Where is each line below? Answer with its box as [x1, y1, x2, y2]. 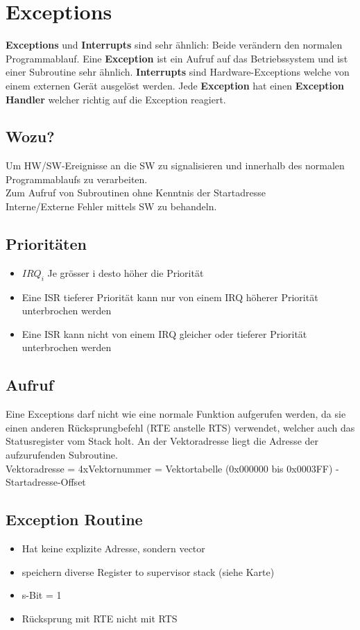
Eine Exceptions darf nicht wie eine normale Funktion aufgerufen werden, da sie [6, 407, 346, 421]
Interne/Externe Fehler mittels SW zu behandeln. [6, 199, 217, 214]
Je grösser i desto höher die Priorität [47, 265, 204, 280]
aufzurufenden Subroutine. [6, 448, 118, 462]
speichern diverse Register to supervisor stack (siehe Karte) [22, 564, 275, 579]
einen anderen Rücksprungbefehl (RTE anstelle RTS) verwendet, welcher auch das [6, 420, 355, 434]
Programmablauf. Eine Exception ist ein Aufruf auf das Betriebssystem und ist [6, 51, 348, 65]
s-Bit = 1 [22, 588, 62, 602]
